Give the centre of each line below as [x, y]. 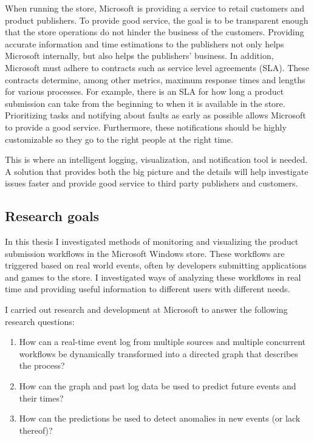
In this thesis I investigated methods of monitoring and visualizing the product [152, 241]
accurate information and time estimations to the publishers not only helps [145, 43]
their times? [41, 398]
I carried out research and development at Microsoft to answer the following [146, 309]
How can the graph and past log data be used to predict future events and [158, 386]
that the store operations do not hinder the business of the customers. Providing [155, 32]
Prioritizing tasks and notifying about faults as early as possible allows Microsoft [155, 115]
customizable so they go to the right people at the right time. [119, 139]
